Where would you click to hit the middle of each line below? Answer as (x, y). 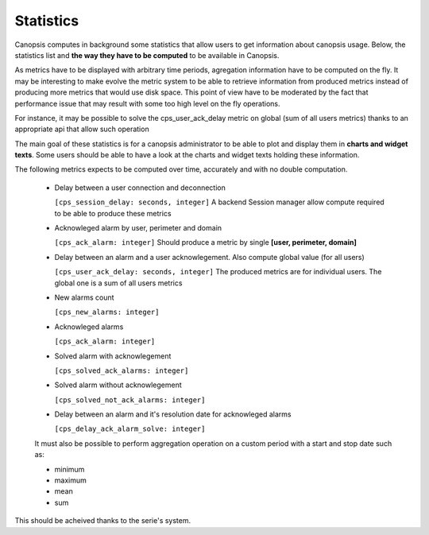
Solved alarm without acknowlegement (118, 385)
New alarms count (84, 297)
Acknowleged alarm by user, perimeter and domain (138, 228)
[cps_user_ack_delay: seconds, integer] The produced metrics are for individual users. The (218, 272)
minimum (70, 469)
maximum (70, 480)
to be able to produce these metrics (113, 213)
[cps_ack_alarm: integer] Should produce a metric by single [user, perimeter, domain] (206, 242)
